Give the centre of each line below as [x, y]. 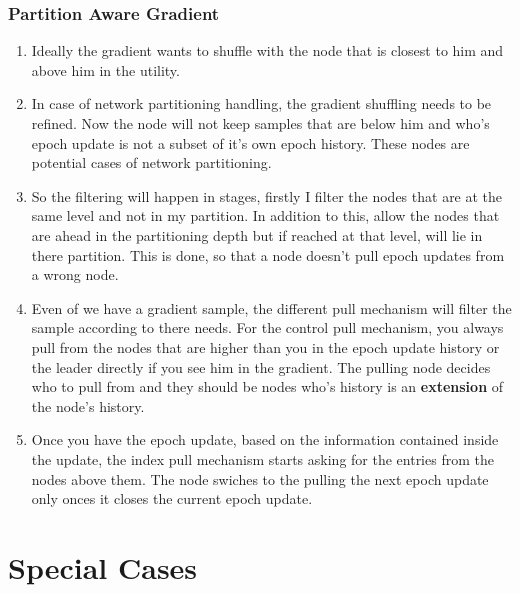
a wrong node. [75, 274]
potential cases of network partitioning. [151, 162]
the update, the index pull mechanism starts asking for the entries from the [262, 458]
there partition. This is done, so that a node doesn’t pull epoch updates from [268, 254]
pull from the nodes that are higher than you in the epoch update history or [265, 346]
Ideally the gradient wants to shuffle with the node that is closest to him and [267, 50]
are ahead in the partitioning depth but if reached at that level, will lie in [257, 234]
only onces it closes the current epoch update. [172, 498]
